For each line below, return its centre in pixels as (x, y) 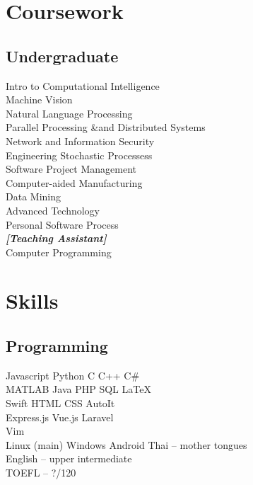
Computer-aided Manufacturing (74, 182)
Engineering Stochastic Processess (79, 155)
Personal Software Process (62, 224)
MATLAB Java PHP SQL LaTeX (78, 389)
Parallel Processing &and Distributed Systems (106, 127)
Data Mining (33, 196)
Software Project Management (71, 169)
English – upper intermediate (69, 458)
